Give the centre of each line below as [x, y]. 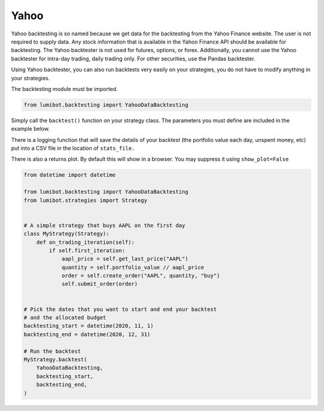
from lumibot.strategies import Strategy [85, 200]
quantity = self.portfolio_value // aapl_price [133, 267]
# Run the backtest [52, 351]
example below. [31, 129]
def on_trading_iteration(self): [85, 242]
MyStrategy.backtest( [55, 359]
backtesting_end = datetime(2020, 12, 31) [87, 334]
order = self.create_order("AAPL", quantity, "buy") [141, 276]
